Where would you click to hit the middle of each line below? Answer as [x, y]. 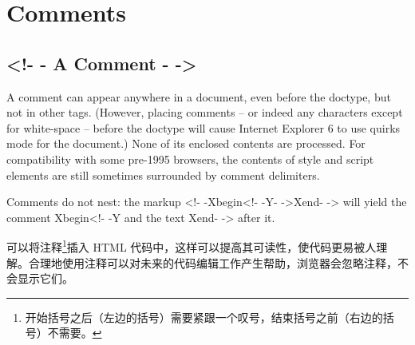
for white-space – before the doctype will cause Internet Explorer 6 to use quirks [204, 127]
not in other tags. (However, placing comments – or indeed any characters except [205, 112]
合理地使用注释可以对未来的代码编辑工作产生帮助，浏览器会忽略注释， [213, 262]
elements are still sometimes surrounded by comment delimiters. [163, 174]
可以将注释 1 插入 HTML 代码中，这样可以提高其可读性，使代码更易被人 [192, 246]
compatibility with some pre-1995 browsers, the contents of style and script [190, 159]
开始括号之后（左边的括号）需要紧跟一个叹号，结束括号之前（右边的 [204, 317]
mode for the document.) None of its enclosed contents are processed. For [186, 143]
